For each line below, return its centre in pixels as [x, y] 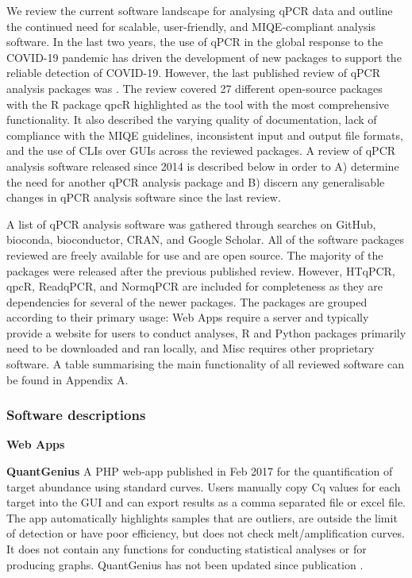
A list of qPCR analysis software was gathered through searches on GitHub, [191, 223]
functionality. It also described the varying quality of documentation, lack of [192, 119]
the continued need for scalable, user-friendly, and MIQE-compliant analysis [191, 26]
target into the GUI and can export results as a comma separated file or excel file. [206, 502]
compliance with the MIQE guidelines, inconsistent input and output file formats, [205, 135]
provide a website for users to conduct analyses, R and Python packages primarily [206, 332]
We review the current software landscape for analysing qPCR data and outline [200, 10]
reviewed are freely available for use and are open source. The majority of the [195, 254]
